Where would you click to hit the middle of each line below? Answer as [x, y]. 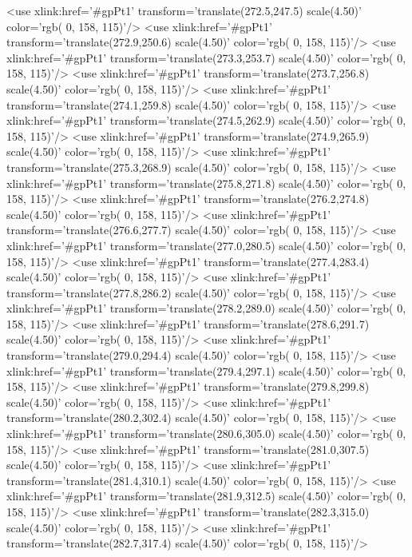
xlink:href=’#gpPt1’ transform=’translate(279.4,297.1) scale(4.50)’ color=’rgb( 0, [206, 370]
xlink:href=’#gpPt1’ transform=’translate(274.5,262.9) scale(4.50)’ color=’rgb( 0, [206, 120]
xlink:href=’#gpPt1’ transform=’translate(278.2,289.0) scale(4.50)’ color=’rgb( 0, [206, 308]
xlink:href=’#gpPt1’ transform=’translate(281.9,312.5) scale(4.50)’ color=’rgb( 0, [206, 496]
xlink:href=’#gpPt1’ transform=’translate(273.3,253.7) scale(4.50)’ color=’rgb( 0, [206, 57]
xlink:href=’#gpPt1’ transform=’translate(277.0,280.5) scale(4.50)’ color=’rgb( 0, [206, 245]
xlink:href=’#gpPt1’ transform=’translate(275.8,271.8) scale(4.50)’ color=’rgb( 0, [206, 183]
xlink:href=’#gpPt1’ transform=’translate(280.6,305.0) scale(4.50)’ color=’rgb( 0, [206, 434]
